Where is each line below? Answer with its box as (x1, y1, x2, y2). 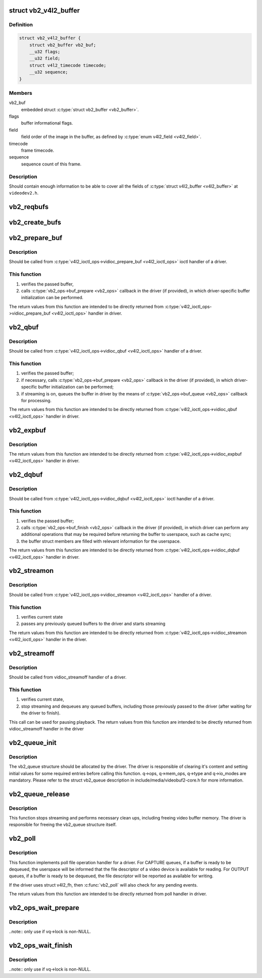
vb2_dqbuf (9, 471, 43, 479)
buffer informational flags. (21, 120, 73, 126)
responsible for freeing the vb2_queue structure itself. (9, 822, 117, 828)
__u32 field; (29, 56, 61, 61)
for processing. (21, 398, 52, 404)
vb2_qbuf (9, 323, 39, 331)
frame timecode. (21, 147, 54, 153)
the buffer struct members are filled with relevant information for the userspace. (21, 538, 181, 544)
